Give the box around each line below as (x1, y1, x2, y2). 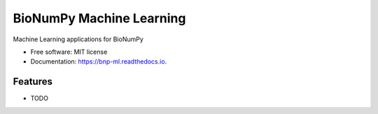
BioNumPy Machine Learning (13, 10, 186, 26)
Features (13, 76, 52, 87)
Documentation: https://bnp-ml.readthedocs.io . (30, 57, 167, 66)
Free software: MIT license (30, 48, 108, 56)
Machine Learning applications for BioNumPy (13, 35, 143, 43)
